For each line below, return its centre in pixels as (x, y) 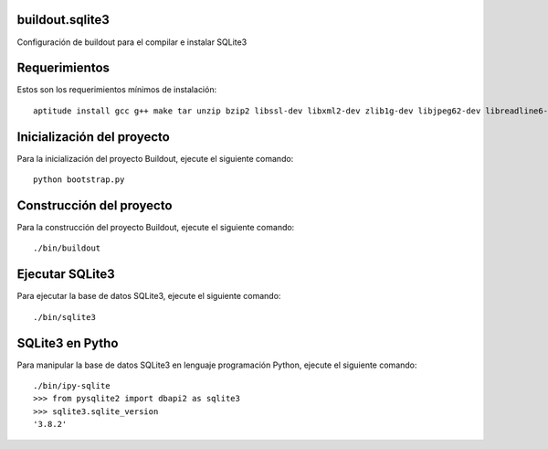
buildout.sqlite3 (63, 20)
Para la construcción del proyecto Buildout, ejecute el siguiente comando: (156, 228)
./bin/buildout (67, 248)
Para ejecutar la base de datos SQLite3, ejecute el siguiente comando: (149, 296)
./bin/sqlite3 (64, 317)
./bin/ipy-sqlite (72, 385)
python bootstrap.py (79, 180)
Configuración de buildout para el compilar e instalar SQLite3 (132, 42)
